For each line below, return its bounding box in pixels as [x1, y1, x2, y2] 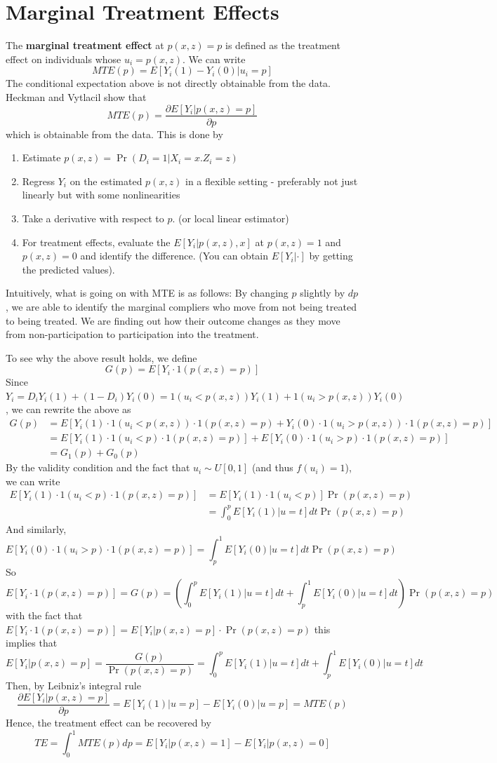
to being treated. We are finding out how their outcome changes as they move [6, 313, 340, 328]
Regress [22, 173, 55, 188]
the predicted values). [22, 262, 115, 276]
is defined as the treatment [225, 38, 340, 53]
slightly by [300, 285, 345, 300]
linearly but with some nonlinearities [22, 187, 180, 202]
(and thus [251, 460, 293, 475]
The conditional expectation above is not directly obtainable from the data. [6, 76, 331, 90]
